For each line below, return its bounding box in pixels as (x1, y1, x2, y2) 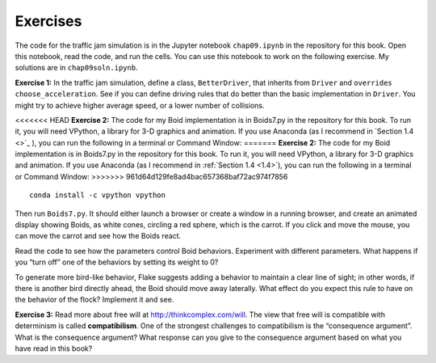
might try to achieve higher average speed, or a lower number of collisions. (15, 100, 265, 110)
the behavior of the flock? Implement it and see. (15, 295, 174, 305)
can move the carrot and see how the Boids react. (15, 231, 182, 241)
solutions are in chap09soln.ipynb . (15, 63, 138, 73)
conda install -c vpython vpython (29, 191, 166, 200)
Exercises (15, 12, 82, 30)
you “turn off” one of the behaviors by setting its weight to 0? (15, 257, 219, 267)
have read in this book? (15, 344, 93, 353)
